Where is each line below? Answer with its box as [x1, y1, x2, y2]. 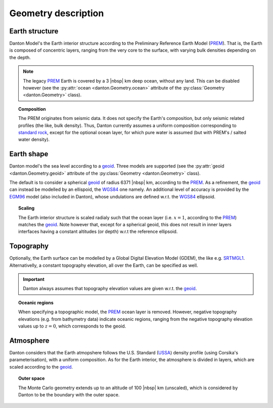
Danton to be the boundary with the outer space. [18, 391, 120, 397]
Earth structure [9, 27, 59, 35]
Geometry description [9, 8, 104, 19]
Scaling [18, 205, 35, 211]
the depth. [9, 54, 31, 60]
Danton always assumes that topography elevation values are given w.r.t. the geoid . [23, 285, 197, 292]
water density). [18, 137, 50, 143]
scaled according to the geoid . [9, 363, 73, 370]
